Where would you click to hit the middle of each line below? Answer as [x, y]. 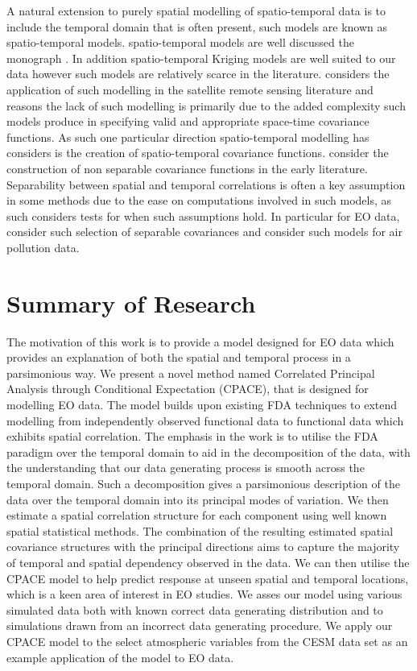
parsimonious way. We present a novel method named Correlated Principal [191, 373]
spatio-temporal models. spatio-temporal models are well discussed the [180, 42]
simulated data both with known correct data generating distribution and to [195, 609]
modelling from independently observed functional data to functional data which [205, 420]
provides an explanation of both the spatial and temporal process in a [179, 357]
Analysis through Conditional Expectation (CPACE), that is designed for [188, 389]
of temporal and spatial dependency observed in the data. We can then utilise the [208, 562]
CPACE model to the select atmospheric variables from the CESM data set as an [207, 641]
